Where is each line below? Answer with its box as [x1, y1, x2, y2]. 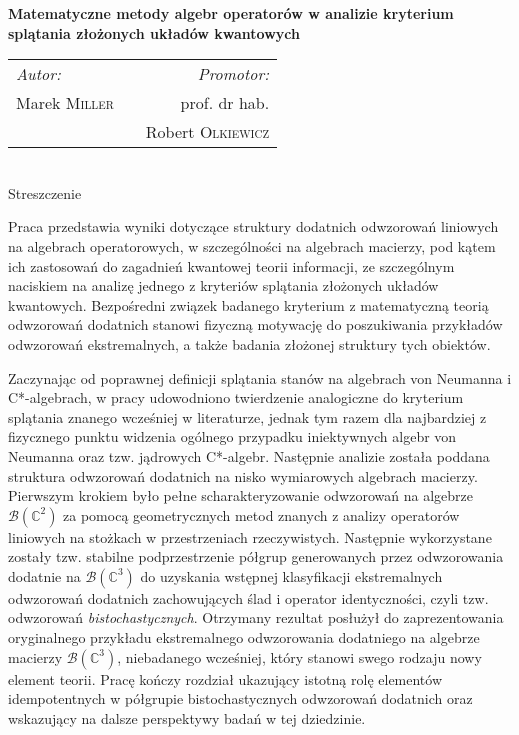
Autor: [16, 62, 61, 86]
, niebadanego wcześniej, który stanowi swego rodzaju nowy [117, 646, 482, 667]
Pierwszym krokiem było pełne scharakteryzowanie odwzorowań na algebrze [8, 485, 473, 506]
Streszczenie [8, 182, 82, 203]
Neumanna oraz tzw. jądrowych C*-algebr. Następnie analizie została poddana [8, 445, 490, 466]
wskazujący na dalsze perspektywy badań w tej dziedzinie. [8, 707, 366, 728]
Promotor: [197, 62, 270, 86]
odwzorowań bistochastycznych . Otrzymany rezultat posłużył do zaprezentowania [8, 607, 504, 628]
